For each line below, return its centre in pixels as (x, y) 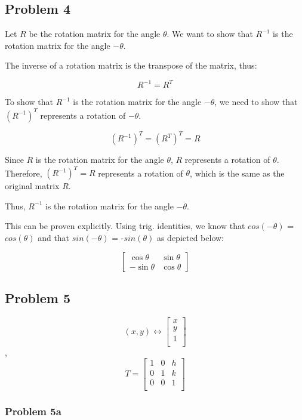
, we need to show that (256, 102)
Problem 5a (33, 411)
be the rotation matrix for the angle (95, 34)
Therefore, (24, 173)
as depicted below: (190, 237)
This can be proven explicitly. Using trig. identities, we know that (125, 226)
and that (54, 237)
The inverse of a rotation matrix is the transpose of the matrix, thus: (131, 65)
